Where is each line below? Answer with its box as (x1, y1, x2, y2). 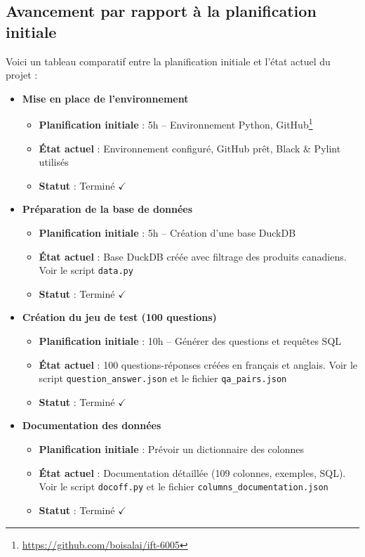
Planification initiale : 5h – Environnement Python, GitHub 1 (39, 115, 313, 132)
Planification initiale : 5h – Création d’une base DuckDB (39, 225, 296, 240)
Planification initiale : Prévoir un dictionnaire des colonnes (39, 442, 304, 457)
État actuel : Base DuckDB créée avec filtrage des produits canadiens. (39, 249, 347, 263)
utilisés (39, 155, 69, 169)
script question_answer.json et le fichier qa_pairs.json (39, 371, 287, 386)
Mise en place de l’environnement (22, 91, 189, 105)
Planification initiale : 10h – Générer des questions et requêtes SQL (39, 334, 342, 348)
